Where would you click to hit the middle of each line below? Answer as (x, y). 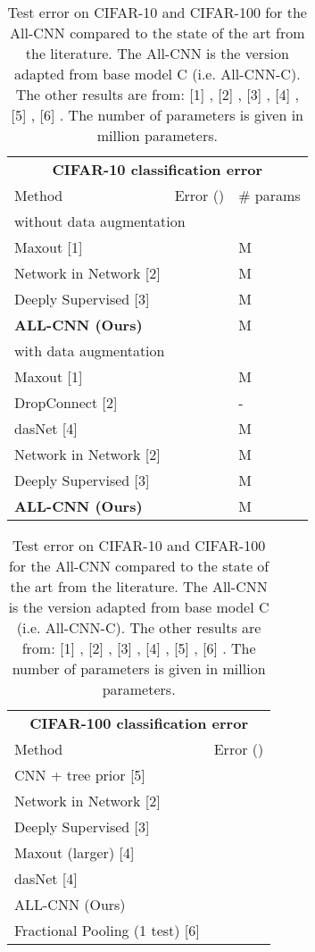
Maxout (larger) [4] (75, 852)
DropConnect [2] (66, 402)
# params (269, 195)
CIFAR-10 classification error (157, 169)
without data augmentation (100, 221)
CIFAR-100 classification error (139, 723)
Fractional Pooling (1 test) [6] (107, 930)
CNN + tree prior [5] (80, 775)
